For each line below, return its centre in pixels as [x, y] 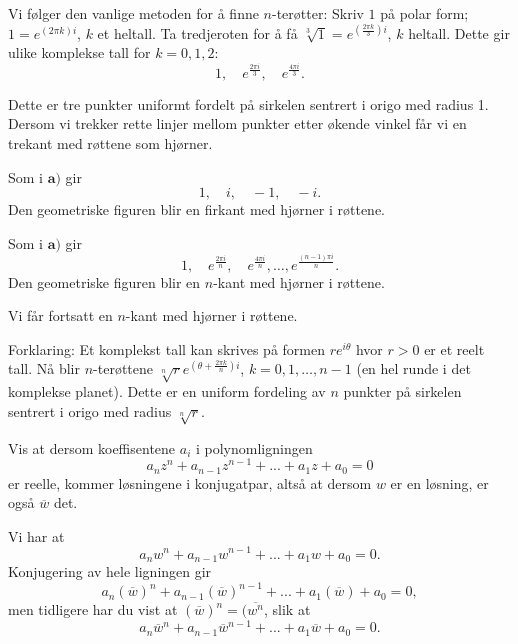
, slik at [287, 609]
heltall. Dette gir [459, 32]
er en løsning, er [439, 482]
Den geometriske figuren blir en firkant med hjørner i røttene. [197, 209]
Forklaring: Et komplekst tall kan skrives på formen [166, 348]
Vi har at [36, 535]
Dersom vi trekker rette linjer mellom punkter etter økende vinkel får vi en [237, 123]
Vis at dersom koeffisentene [92, 447]
